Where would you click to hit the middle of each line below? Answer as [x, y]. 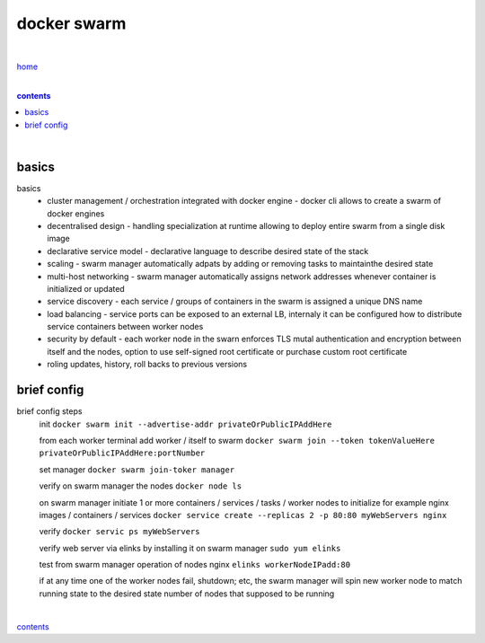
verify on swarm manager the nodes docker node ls [141, 486]
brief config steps [49, 411]
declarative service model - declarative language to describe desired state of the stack [208, 251]
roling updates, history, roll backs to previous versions [147, 365]
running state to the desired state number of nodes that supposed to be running [187, 594]
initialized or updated [86, 288]
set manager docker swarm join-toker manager [137, 469]
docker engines [76, 213]
